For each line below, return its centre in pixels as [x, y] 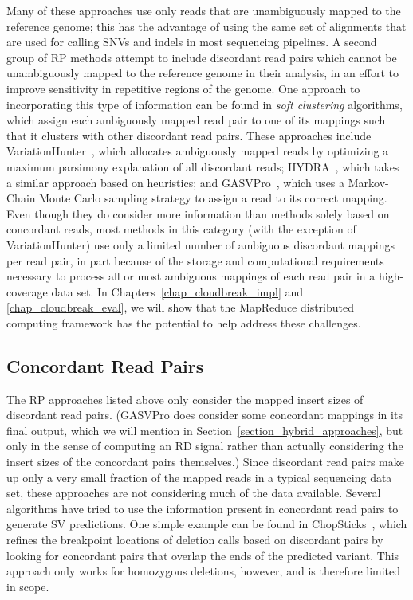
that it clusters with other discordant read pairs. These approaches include [189, 135]
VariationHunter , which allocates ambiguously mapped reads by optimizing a [198, 151]
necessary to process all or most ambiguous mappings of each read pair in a [191, 276]
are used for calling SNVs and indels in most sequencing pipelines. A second [192, 42]
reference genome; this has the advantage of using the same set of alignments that [206, 26]
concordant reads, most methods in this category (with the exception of [181, 229]
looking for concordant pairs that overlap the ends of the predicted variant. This [203, 555]
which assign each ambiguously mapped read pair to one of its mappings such [196, 120]
